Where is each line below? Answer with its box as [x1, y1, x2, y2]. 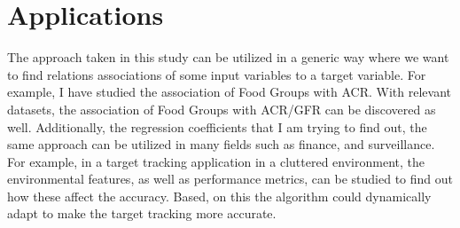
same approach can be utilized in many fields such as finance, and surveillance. [7, 135, 435, 153]
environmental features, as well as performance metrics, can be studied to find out [7, 169, 454, 188]
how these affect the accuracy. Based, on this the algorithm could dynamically [7, 186, 432, 205]
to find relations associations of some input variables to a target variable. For [7, 65, 426, 83]
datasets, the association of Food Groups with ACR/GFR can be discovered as [7, 99, 436, 118]
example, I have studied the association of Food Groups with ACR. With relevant [7, 83, 451, 101]
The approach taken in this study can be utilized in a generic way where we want [7, 48, 449, 67]
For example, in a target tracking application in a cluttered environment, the [7, 152, 425, 170]
